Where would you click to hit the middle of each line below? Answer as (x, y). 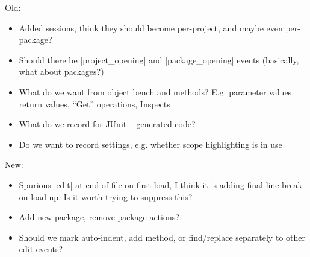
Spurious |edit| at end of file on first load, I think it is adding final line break (160, 184)
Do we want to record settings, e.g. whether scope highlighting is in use (150, 144)
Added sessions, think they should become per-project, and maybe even (151, 27)
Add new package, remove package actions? (99, 217)
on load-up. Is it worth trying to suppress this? (106, 196)
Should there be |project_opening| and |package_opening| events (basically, (159, 59)
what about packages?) (61, 71)
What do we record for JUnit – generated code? (107, 124)
